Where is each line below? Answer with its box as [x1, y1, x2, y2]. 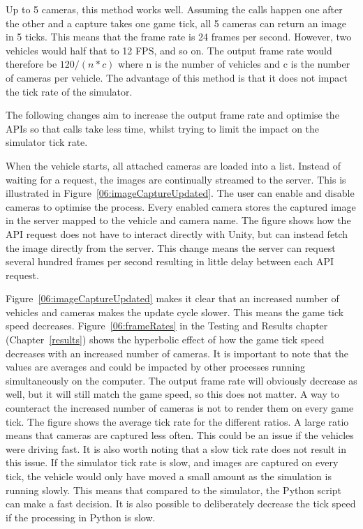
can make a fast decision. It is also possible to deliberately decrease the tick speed [6, 496, 356, 511]
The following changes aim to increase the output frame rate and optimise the [6, 107, 339, 122]
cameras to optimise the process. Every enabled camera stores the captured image [6, 199, 356, 214]
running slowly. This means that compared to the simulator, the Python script [6, 482, 342, 497]
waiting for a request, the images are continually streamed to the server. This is [6, 172, 346, 186]
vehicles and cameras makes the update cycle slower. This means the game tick [6, 304, 344, 319]
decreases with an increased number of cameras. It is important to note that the [6, 345, 348, 360]
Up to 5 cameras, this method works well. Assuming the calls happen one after [6, 2, 343, 16]
